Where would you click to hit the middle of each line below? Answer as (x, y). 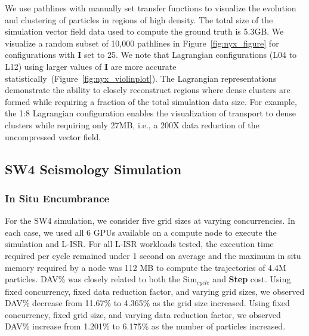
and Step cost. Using (252, 279)
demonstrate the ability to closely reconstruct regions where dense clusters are (148, 90)
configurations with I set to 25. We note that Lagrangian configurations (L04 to (151, 55)
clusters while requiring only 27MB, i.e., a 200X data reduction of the (132, 124)
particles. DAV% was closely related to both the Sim (101, 279)
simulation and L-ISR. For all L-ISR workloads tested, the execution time (139, 244)
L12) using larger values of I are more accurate (91, 66)
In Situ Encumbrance (57, 198)
